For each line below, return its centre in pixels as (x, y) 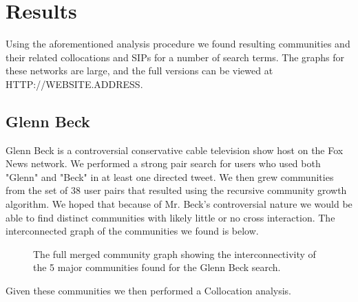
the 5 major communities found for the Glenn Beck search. (157, 267)
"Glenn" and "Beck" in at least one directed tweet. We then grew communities (170, 176)
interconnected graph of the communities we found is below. (132, 231)
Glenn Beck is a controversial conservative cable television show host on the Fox (175, 150)
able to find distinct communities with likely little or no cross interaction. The (170, 217)
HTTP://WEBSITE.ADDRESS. (74, 84)
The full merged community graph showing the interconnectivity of (175, 254)
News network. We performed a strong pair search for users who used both (163, 163)
